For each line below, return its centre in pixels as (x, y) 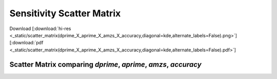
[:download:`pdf (26, 43)
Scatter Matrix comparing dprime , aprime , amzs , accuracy (106, 64)
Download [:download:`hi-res (40, 29)
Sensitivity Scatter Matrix (65, 13)
